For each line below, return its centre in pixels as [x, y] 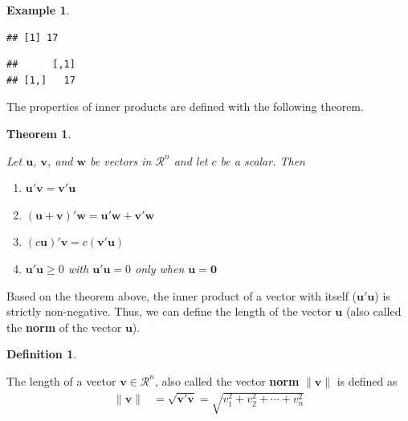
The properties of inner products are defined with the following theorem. [185, 106]
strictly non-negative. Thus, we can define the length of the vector [169, 311]
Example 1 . [38, 10]
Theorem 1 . [39, 133]
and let [191, 160]
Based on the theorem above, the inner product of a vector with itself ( [182, 295]
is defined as [367, 380]
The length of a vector [61, 380]
